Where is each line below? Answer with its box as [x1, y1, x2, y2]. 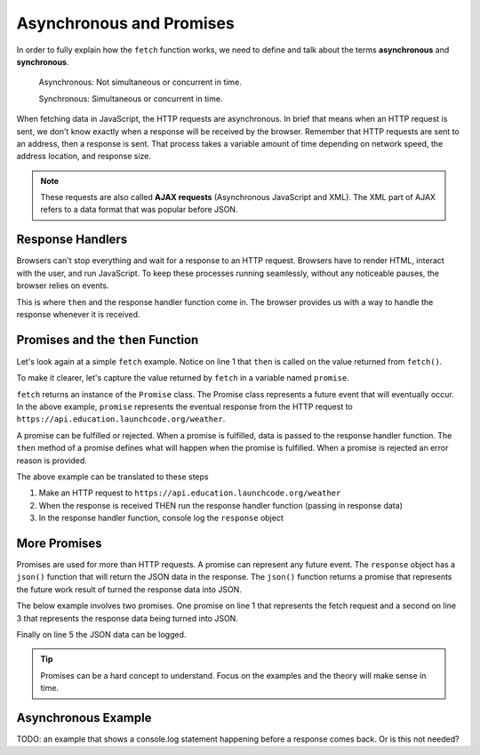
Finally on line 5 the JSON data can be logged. [16, 629, 187, 639]
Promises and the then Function [16, 332, 199, 347]
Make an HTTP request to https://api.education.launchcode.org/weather [38, 487, 341, 498]
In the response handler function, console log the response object [38, 512, 284, 524]
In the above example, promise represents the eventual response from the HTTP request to [16, 401, 353, 412]
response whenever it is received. [16, 309, 141, 319]
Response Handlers [16, 232, 128, 247]
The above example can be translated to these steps [16, 471, 209, 482]
